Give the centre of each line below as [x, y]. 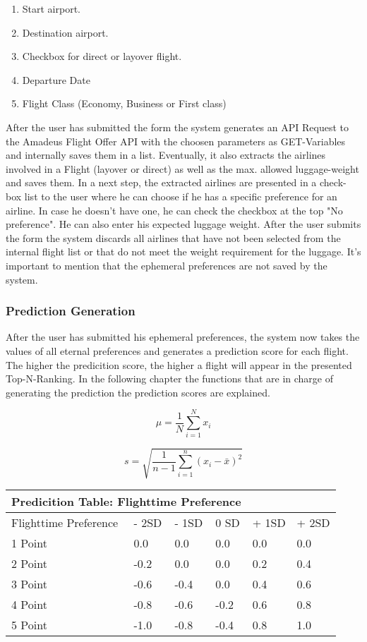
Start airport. [52, 8]
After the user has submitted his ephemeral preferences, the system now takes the [183, 337]
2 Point [29, 563]
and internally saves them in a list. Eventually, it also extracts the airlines [166, 155]
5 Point [29, 624]
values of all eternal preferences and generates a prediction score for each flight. [177, 350]
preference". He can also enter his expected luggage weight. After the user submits [183, 224]
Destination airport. [65, 32]
